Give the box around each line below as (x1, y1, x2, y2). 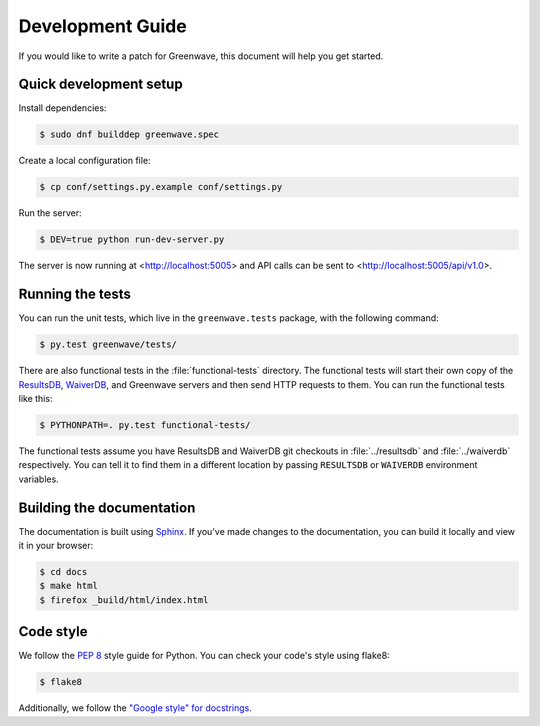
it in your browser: (18, 540, 94, 552)
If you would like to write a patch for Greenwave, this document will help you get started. (18, 50, 384, 62)
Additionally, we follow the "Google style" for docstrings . (18, 702, 252, 714)
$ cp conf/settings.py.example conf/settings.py (39, 181, 283, 193)
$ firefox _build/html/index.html (39, 594, 209, 605)
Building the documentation (18, 499, 196, 516)
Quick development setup (18, 76, 184, 93)
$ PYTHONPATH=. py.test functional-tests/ (39, 420, 251, 430)
